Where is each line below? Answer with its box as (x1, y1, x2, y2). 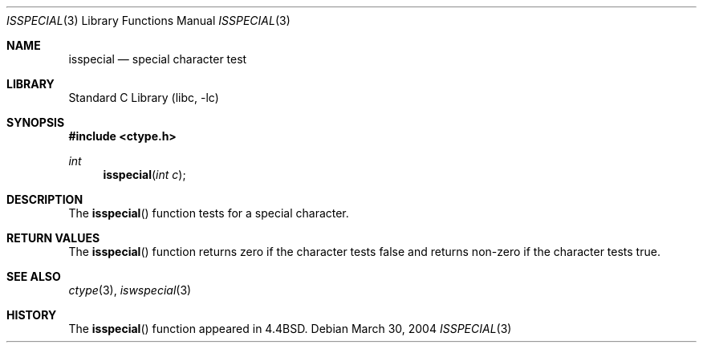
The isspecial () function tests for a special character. (68, 206, 349, 220)
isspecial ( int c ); (103, 168, 186, 181)
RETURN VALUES (6, 231, 100, 245)
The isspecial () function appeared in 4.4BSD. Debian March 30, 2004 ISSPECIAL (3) (68, 322, 512, 335)
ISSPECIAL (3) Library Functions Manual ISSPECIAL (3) (6, 14, 291, 27)
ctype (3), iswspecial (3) (68, 283, 192, 297)
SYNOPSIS (6, 116, 65, 129)
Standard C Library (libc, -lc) (68, 91, 219, 104)
